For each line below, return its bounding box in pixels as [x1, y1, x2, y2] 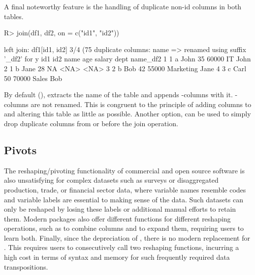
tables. [4, 11, 24, 21]
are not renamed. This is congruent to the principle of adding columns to [31, 99, 252, 109]
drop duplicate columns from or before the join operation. [4, 118, 178, 128]
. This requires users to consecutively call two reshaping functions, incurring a [4, 242, 239, 252]
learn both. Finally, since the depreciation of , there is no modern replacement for [4, 232, 250, 243]
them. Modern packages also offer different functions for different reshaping [4, 213, 231, 223]
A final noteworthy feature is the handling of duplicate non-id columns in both [4, 1, 242, 11]
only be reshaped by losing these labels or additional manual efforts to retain [4, 204, 236, 214]
